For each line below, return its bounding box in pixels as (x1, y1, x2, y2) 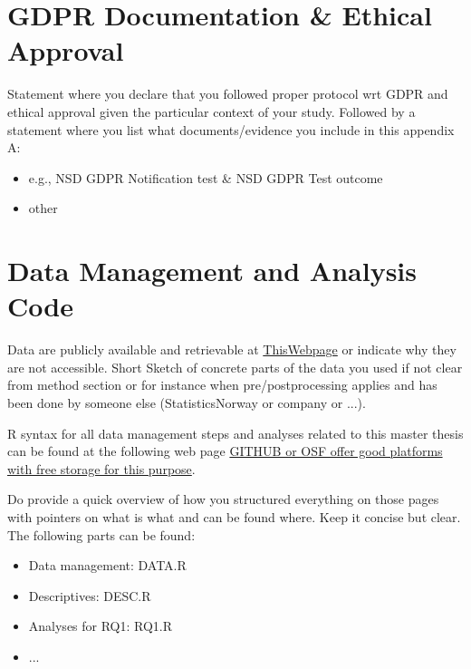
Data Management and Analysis (7, 252, 418, 289)
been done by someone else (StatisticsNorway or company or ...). (7, 393, 366, 412)
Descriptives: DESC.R (28, 586, 151, 605)
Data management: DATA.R (28, 556, 187, 575)
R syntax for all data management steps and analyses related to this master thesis (7, 423, 464, 442)
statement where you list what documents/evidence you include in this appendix (7, 120, 455, 139)
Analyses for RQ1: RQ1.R (28, 616, 173, 635)
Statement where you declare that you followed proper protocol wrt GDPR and (7, 84, 448, 103)
